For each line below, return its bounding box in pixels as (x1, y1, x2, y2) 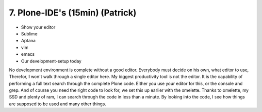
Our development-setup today (21, 58, 82, 64)
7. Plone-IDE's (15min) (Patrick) (9, 7, 137, 18)
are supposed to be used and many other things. (9, 101, 106, 107)
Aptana (21, 38, 36, 44)
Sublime (21, 31, 38, 36)
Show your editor (21, 24, 56, 30)
